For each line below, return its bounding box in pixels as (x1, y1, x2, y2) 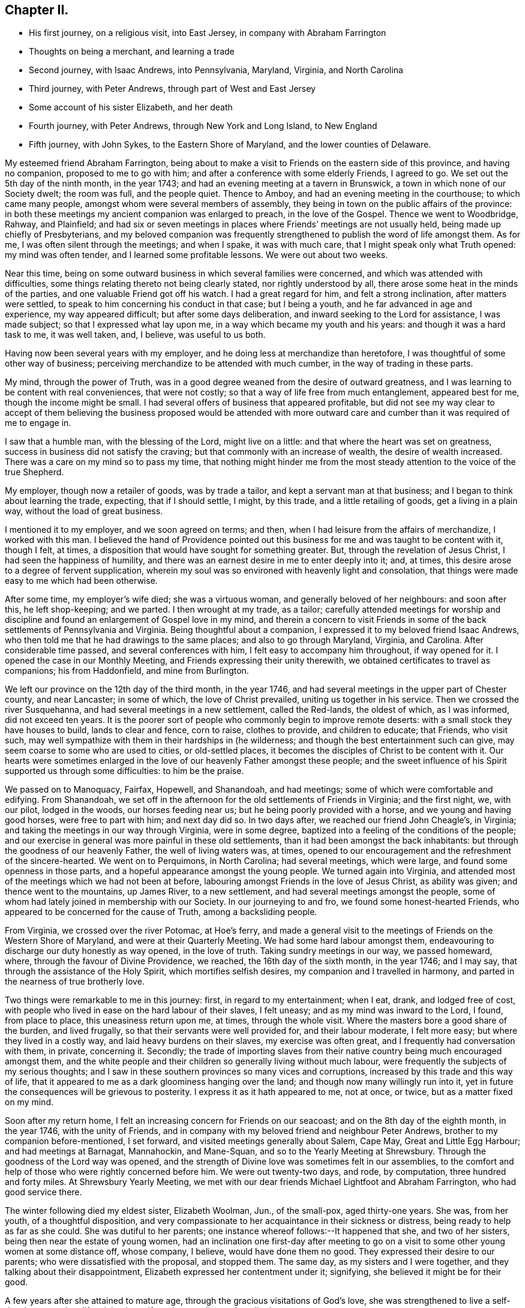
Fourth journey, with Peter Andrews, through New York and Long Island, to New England (29, 121, 377, 131)
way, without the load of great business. (5, 506, 163, 517)
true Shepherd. (5, 467, 64, 478)
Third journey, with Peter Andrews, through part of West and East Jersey (29, 83, 316, 94)
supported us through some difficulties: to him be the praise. (5, 766, 244, 776)
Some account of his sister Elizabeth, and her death (29, 102, 233, 113)
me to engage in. (5, 418, 71, 428)
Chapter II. (5, 2, 69, 17)
